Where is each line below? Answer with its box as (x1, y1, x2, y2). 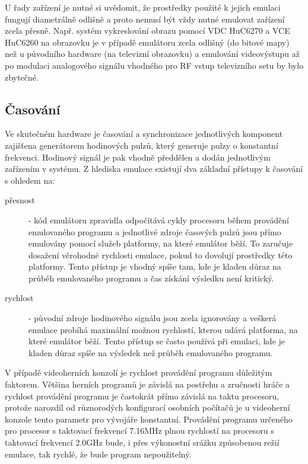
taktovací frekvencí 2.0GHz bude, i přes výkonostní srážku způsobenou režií (5, 436, 280, 449)
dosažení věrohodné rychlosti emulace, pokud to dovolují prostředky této (28, 248, 293, 261)
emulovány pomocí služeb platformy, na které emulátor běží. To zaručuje (28, 237, 293, 249)
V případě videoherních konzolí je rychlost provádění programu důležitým (5, 366, 272, 379)
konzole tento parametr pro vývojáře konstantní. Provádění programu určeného (5, 412, 293, 425)
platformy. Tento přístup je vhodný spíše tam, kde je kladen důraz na (28, 260, 281, 273)
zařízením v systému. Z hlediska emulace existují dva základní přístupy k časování (5, 162, 303, 175)
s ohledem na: (5, 174, 55, 186)
